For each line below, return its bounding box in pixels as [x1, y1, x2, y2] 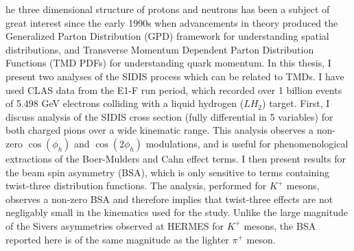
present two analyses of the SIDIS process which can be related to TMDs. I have [5, 69, 344, 83]
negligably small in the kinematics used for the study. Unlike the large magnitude [5, 205, 348, 219]
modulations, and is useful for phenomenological [145, 136, 349, 150]
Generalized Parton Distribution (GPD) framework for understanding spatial [5, 29, 329, 43]
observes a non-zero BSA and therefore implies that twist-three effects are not [5, 191, 333, 206]
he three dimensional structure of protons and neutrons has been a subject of [5, 2, 330, 16]
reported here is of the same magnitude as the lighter [5, 232, 229, 246]
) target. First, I [262, 96, 330, 110]
